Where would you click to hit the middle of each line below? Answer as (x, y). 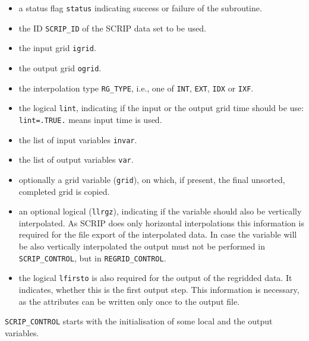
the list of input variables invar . (78, 139)
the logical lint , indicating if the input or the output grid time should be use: (161, 108)
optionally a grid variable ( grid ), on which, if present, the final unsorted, (152, 179)
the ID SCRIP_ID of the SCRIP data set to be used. (112, 28)
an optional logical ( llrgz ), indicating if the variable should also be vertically (160, 211)
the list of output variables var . (76, 160)
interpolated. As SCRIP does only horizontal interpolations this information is (161, 222)
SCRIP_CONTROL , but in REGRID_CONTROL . (92, 258)
